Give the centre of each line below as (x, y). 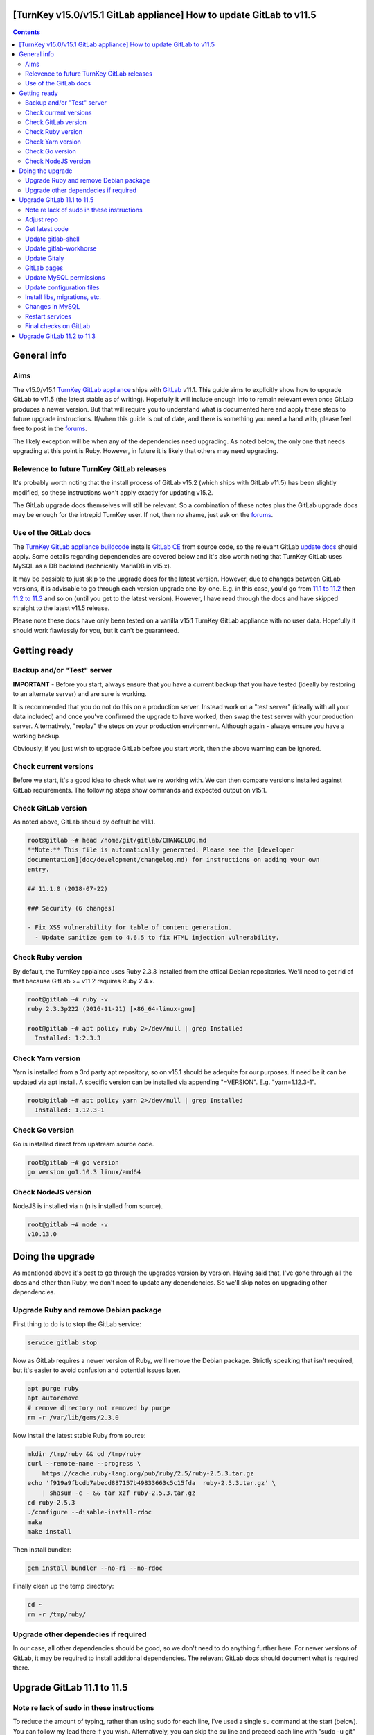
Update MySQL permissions (65, 278)
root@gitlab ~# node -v (68, 1224)
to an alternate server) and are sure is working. (80, 694)
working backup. (37, 736)
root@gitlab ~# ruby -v (68, 999)
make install (50, 1532)
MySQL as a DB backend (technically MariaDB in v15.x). (92, 566)
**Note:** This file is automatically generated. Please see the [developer (161, 850)
